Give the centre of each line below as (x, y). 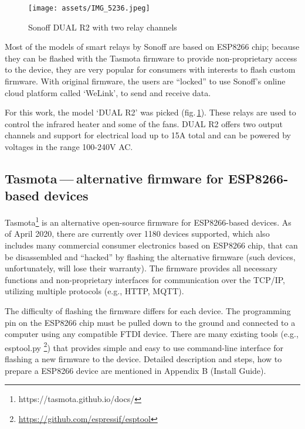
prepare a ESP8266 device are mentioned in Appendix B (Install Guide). (135, 370)
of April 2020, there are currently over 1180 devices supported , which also (137, 234)
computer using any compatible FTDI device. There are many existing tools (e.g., (152, 334)
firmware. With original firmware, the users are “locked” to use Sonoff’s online (145, 81)
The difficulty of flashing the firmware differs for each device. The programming (148, 311)
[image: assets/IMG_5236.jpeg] (89, 8)
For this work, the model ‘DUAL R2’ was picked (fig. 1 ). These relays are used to (150, 112)
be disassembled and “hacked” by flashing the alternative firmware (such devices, (150, 256)
